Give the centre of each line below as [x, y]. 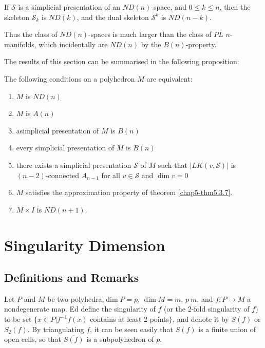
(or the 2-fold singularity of [206, 309]
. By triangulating [56, 329]
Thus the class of [31, 34]
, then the [235, 7]
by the [151, 44]
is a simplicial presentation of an [69, 7]
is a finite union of [227, 329]
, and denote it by [201, 319]
